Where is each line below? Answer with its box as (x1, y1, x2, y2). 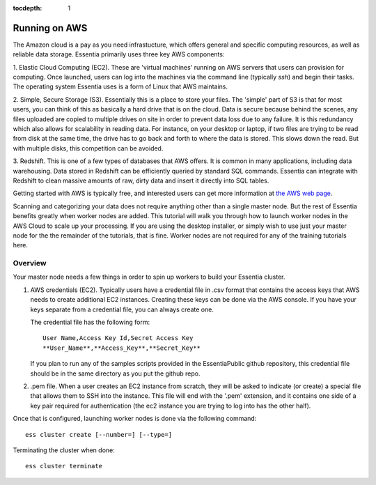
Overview (13, 259, 47, 268)
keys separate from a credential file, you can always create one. (30, 305, 214, 314)
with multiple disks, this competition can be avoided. (13, 144, 164, 153)
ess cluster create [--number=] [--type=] (25, 431, 173, 438)
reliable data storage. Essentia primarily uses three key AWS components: (13, 50, 225, 59)
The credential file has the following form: (30, 318, 150, 327)
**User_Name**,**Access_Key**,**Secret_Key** (42, 344, 201, 352)
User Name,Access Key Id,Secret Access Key (42, 334, 194, 342)
